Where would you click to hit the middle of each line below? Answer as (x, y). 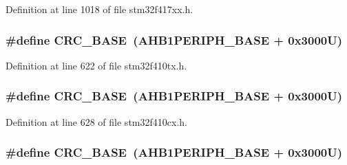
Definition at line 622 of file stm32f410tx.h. (96, 65)
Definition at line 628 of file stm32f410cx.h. (96, 121)
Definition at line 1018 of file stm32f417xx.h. (99, 9)
